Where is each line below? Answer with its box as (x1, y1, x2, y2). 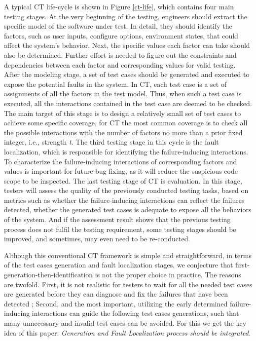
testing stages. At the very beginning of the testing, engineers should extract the (4, 11, 247, 21)
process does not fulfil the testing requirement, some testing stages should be (4, 224, 236, 234)
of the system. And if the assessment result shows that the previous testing (4, 214, 231, 225)
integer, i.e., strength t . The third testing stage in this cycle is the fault (4, 137, 219, 147)
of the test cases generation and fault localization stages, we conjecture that (4, 260, 233, 270)
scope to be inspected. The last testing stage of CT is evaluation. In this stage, (4, 175, 242, 186)
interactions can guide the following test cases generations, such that (32, 308, 239, 318)
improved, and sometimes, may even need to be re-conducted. (4, 233, 190, 244)
